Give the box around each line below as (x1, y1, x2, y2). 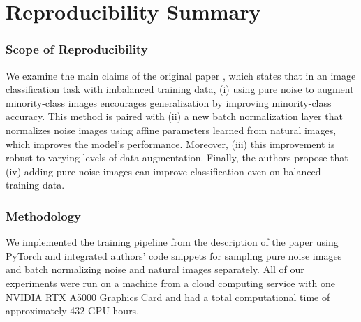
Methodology (6, 207, 82, 224)
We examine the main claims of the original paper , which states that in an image (6, 68, 356, 82)
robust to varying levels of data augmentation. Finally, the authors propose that (6, 150, 348, 165)
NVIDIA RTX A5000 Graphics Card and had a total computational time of (6, 289, 330, 304)
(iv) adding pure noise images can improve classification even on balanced (6, 163, 321, 178)
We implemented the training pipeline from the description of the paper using (6, 235, 339, 249)
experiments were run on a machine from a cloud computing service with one (6, 275, 336, 290)
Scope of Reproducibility (6, 41, 148, 58)
